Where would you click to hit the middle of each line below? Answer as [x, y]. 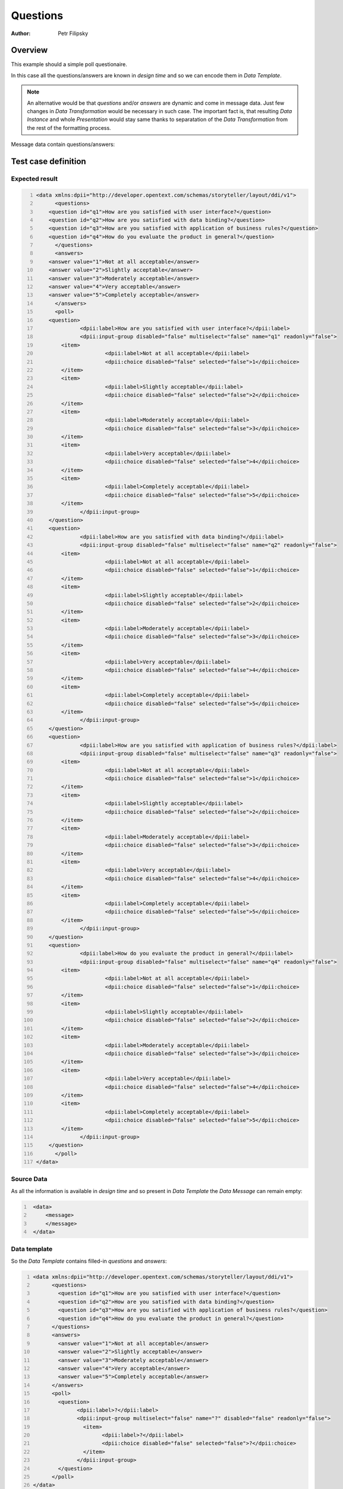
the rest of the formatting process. [69, 127]
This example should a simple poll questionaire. [69, 64]
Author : [21, 33]
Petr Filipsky [73, 33]
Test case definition [48, 161]
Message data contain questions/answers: [63, 144]
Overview [29, 50]
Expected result [34, 179]
